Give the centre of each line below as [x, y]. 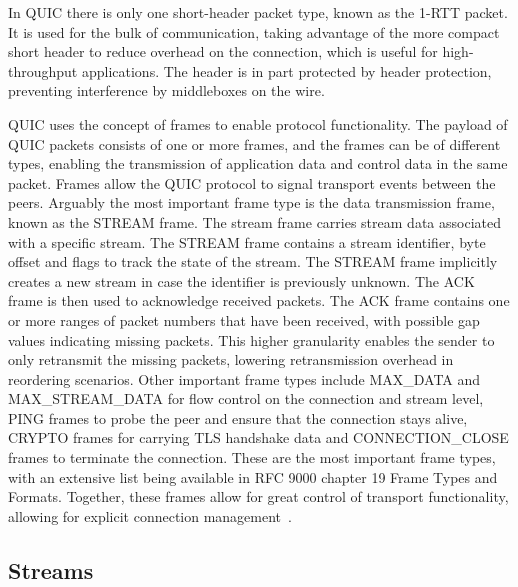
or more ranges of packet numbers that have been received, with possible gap [244, 319]
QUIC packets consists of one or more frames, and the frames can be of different [254, 143]
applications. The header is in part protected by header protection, [286, 70]
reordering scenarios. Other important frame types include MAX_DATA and [244, 378]
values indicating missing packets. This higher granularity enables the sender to [251, 339]
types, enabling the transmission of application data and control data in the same [258, 163]
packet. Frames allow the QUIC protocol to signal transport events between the [252, 182]
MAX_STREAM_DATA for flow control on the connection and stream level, [246, 398]
